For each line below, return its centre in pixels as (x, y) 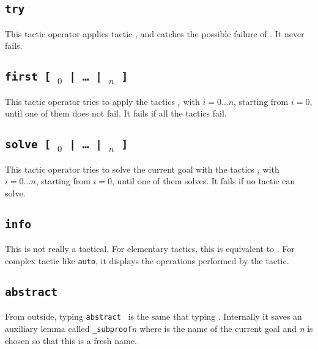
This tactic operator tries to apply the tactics (90, 101)
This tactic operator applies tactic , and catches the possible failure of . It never (155, 33)
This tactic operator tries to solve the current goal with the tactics (130, 169)
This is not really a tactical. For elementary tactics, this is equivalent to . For (150, 249)
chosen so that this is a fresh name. (71, 340)
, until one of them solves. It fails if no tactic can (204, 181)
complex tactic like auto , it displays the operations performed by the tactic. (147, 260)
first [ (28, 77)
